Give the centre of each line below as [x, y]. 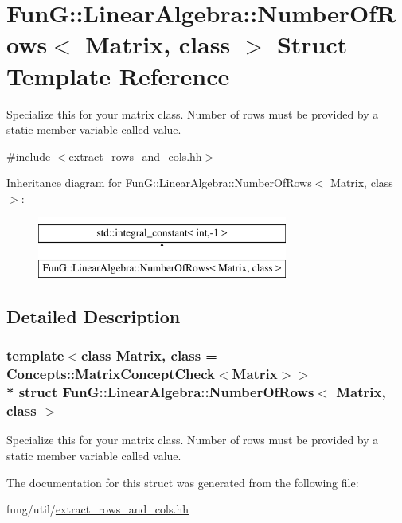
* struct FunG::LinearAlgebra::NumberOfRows [160, 392]
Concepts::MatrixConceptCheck [111, 374]
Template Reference [118, 75]
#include [29, 156]
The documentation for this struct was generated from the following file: [183, 482]
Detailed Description [94, 316]
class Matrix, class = [149, 355]
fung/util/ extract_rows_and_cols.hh [98, 509]
